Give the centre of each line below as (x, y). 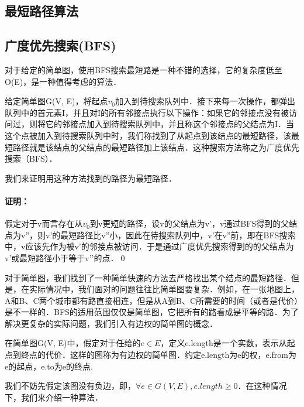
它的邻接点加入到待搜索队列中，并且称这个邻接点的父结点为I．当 (170, 124)
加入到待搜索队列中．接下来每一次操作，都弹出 (205, 101)
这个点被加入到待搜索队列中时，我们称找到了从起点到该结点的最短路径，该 (148, 135)
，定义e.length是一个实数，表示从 (224, 343)
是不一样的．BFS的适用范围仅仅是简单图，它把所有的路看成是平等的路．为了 (152, 312)
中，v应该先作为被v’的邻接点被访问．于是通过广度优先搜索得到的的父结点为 (149, 246)
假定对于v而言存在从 (44, 223)
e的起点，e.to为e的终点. (49, 366)
